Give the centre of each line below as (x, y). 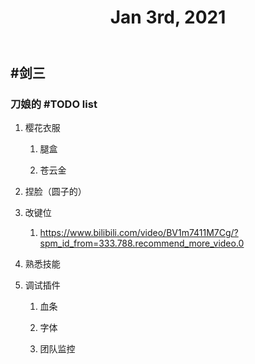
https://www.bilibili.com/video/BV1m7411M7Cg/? (139, 233)
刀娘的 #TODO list (54, 104)
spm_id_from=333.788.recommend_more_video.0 (142, 243)
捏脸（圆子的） (55, 192)
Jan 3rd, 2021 (168, 17)
